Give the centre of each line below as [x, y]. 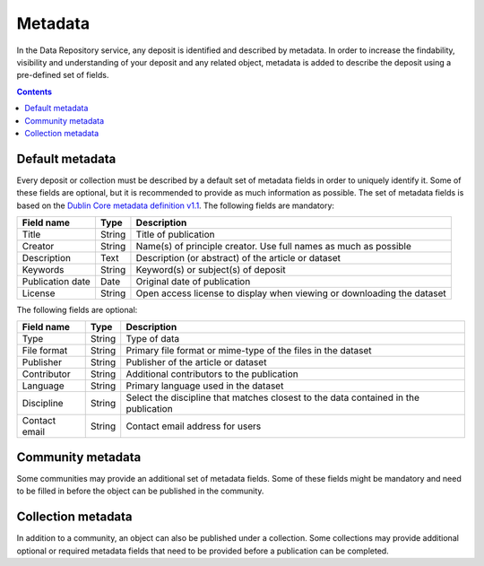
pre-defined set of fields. [63, 75]
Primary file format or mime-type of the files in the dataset [249, 351]
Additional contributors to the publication [212, 374]
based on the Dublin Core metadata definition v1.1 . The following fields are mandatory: [176, 205]
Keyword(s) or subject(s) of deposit [211, 269]
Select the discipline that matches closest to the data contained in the [273, 397]
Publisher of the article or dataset [196, 362]
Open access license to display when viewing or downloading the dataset [291, 293]
